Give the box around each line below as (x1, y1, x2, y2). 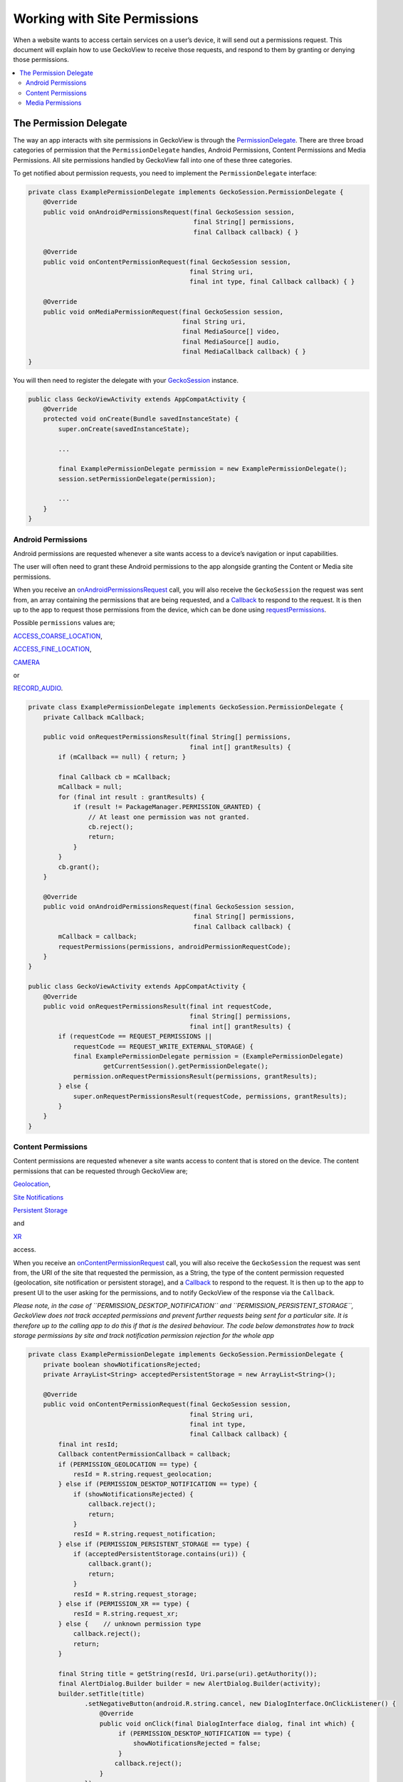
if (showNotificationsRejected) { (73, 1490, 194, 1498)
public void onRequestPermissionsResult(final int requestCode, (43, 1002, 273, 1010)
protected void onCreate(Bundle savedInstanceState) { (43, 415, 239, 423)
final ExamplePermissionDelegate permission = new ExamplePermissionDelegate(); (58, 465, 348, 473)
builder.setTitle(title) (58, 1689, 145, 1698)
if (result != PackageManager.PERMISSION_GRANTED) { (73, 803, 261, 811)
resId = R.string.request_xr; (73, 1610, 179, 1618)
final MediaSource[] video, (182, 328, 281, 336)
